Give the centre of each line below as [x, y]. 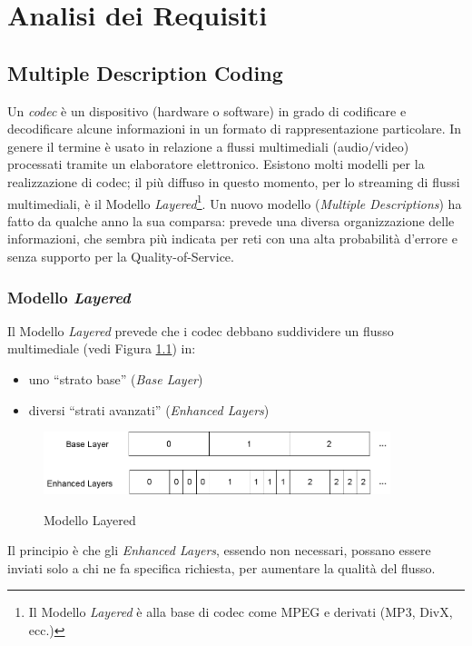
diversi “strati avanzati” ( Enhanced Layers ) [149, 409]
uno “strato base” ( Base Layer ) [116, 378]
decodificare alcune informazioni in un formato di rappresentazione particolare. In [235, 129]
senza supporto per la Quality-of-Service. [121, 256]
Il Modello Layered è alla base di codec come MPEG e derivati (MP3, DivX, [241, 612]
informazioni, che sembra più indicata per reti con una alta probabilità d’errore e [232, 239]
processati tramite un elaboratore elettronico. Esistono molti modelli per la [216, 164]
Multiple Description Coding [145, 72]
